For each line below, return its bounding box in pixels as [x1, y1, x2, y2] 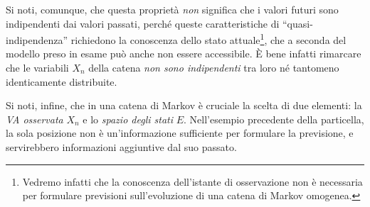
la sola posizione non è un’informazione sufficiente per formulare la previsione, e [6, 125, 354, 140]
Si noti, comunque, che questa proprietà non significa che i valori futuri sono [6, 2, 339, 16]
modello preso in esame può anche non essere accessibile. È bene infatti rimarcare [6, 46, 361, 61]
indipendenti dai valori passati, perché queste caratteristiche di [6, 16, 280, 30]
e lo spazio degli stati [83, 111, 173, 126]
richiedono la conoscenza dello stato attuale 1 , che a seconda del [70, 30, 347, 47]
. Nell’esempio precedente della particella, [184, 111, 364, 126]
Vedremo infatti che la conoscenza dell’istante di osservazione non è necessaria [22, 174, 363, 189]
